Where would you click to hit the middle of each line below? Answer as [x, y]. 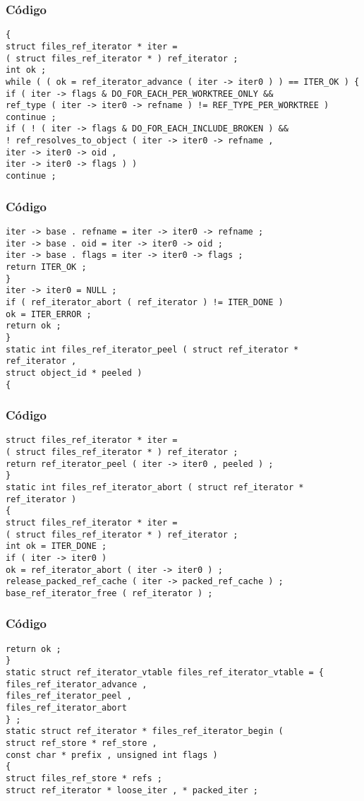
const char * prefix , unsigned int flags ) [112, 755]
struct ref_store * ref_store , [81, 743]
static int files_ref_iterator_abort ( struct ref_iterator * [155, 487]
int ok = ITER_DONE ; [56, 546]
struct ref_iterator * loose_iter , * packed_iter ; [132, 790]
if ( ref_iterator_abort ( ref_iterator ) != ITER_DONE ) [145, 302]
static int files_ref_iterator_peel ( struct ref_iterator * [152, 349]
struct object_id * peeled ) [74, 373]
